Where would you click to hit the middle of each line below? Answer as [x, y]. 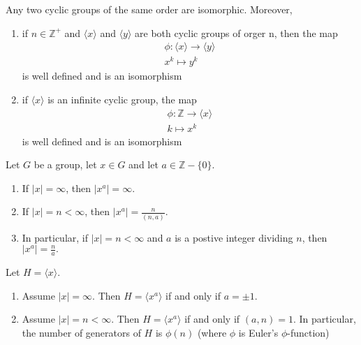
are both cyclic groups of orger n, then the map [236, 32]
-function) [308, 332]
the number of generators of [81, 332]
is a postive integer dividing [234, 237]
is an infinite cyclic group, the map [122, 99]
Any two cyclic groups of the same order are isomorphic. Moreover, [149, 9]
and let [143, 164]
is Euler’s [258, 332]
